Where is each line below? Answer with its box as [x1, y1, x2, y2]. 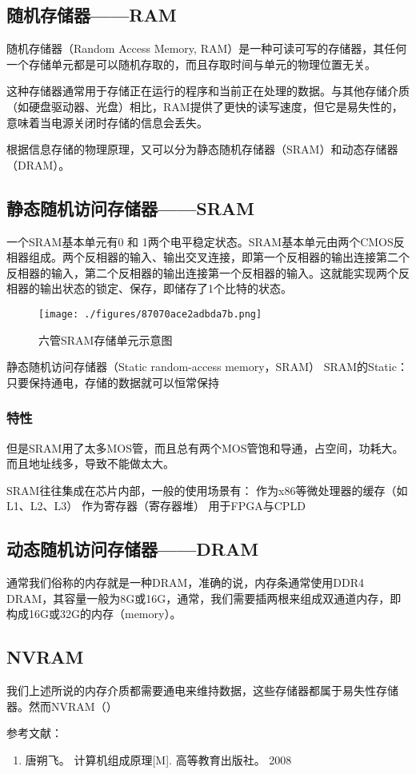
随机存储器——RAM [6, 2, 177, 27]
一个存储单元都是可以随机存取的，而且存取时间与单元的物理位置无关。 [6, 55, 376, 72]
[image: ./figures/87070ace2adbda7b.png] [38, 308, 262, 320]
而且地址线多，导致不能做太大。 [6, 455, 174, 472]
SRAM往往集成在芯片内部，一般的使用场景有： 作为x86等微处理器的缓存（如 [6, 481, 408, 498]
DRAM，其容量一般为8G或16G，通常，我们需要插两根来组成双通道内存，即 [6, 589, 402, 606]
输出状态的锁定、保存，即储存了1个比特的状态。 [39, 280, 292, 297]
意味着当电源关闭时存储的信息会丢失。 [6, 114, 208, 130]
